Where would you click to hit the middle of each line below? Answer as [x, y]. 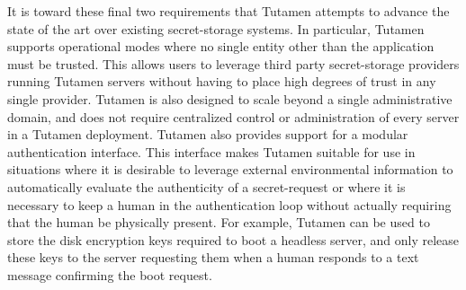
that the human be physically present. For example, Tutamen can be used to [219, 222]
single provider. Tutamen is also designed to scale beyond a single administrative [230, 98]
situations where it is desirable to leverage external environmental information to [230, 169]
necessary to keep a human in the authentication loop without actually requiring [229, 204]
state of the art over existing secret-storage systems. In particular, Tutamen [216, 28]
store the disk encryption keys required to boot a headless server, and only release [233, 239]
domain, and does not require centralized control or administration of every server [233, 116]
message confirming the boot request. [110, 274]
